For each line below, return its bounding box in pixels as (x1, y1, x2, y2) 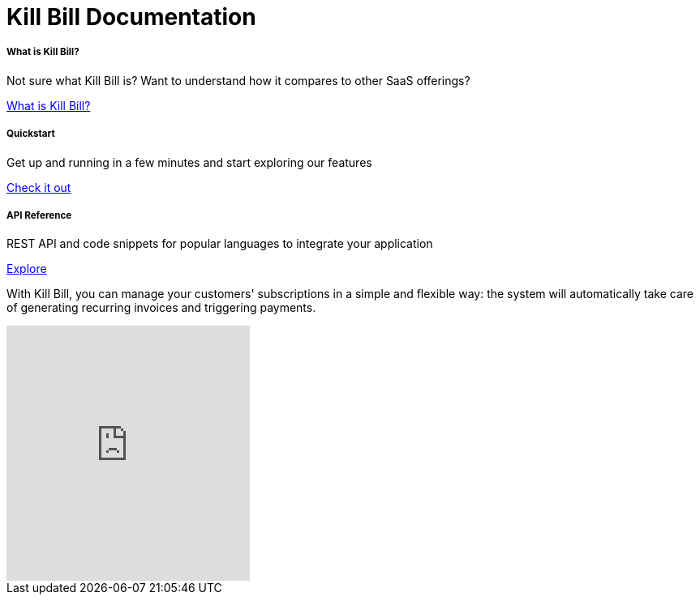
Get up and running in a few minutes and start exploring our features (6, 155, 372, 169)
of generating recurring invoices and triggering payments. (6, 300, 316, 315)
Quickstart (6, 128, 55, 140)
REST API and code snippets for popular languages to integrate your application (6, 237, 433, 251)
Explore (6, 262, 47, 276)
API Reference (6, 209, 72, 221)
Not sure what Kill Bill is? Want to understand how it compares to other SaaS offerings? (6, 73, 470, 87)
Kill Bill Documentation (6, 3, 256, 31)
